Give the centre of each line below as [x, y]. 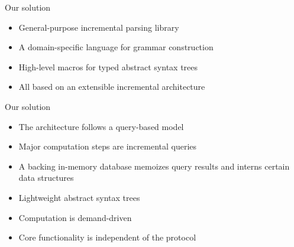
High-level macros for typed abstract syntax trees [108, 66]
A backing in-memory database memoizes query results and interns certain [154, 166]
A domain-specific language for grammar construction [116, 47]
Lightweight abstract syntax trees [79, 197]
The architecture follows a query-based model [101, 126]
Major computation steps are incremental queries [108, 146]
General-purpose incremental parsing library [99, 27]
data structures [46, 178]
